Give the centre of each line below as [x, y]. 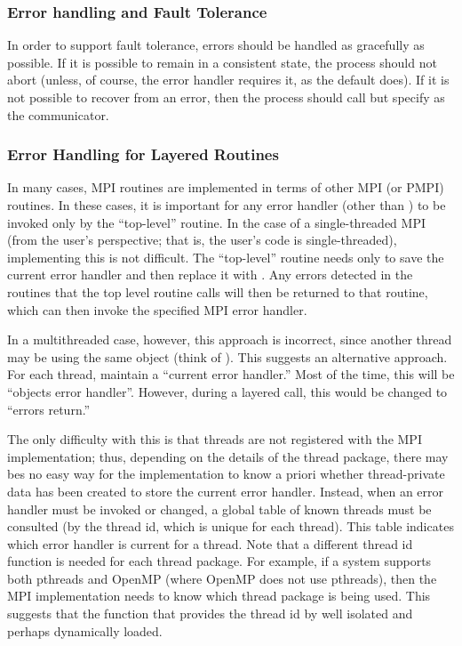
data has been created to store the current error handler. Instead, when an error [226, 491]
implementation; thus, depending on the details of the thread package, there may [228, 456]
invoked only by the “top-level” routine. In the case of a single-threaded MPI [216, 222]
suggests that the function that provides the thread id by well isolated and [210, 614]
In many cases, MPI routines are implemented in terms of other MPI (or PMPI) [226, 187]
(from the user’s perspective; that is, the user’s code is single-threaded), [202, 240]
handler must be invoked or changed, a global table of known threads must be [219, 509]
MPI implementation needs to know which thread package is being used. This [219, 596]
